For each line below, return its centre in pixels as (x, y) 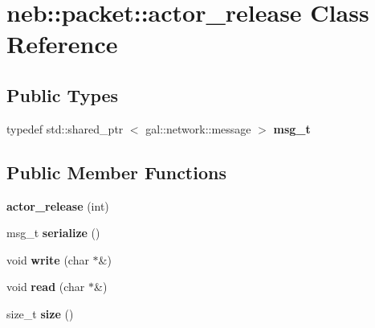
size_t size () (40, 313)
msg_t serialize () (53, 233)
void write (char (48, 259)
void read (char (46, 287)
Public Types (63, 94)
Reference (62, 44)
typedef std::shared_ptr (65, 128)
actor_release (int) (58, 205)
